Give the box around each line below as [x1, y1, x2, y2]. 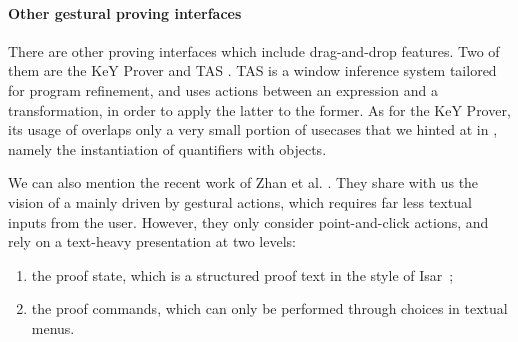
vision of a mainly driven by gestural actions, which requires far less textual [8, 191, 472, 212]
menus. [31, 317, 75, 338]
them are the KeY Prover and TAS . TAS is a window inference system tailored [8, 60, 497, 81]
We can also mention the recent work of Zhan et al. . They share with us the [8, 172, 479, 193]
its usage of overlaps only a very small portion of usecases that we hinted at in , [8, 119, 498, 140]
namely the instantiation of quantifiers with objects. [8, 138, 327, 159]
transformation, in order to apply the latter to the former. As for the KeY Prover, [8, 99, 511, 120]
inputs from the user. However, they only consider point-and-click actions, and [8, 211, 489, 232]
